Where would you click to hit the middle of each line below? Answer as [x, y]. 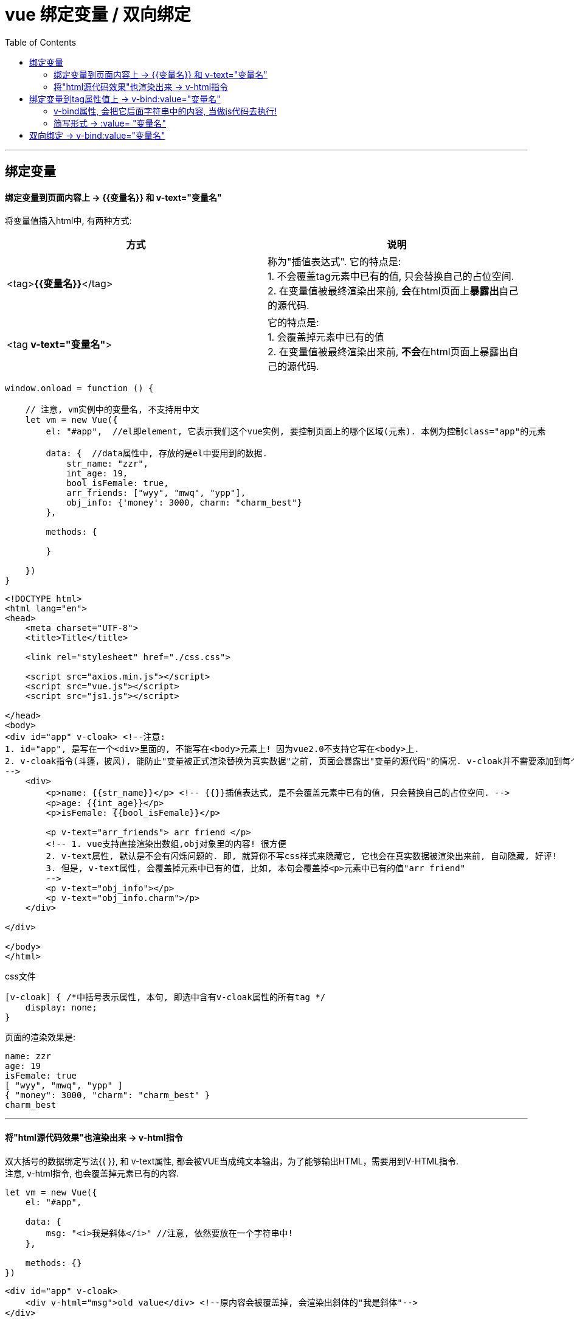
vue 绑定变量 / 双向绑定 [98, 15]
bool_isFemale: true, [118, 483]
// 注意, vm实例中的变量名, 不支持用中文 [112, 410]
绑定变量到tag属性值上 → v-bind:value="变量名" [125, 99]
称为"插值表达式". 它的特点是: [334, 262]
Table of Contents [41, 42]
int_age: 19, [97, 474]
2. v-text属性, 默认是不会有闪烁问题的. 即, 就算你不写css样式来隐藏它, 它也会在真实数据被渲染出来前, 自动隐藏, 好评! [302, 856]
